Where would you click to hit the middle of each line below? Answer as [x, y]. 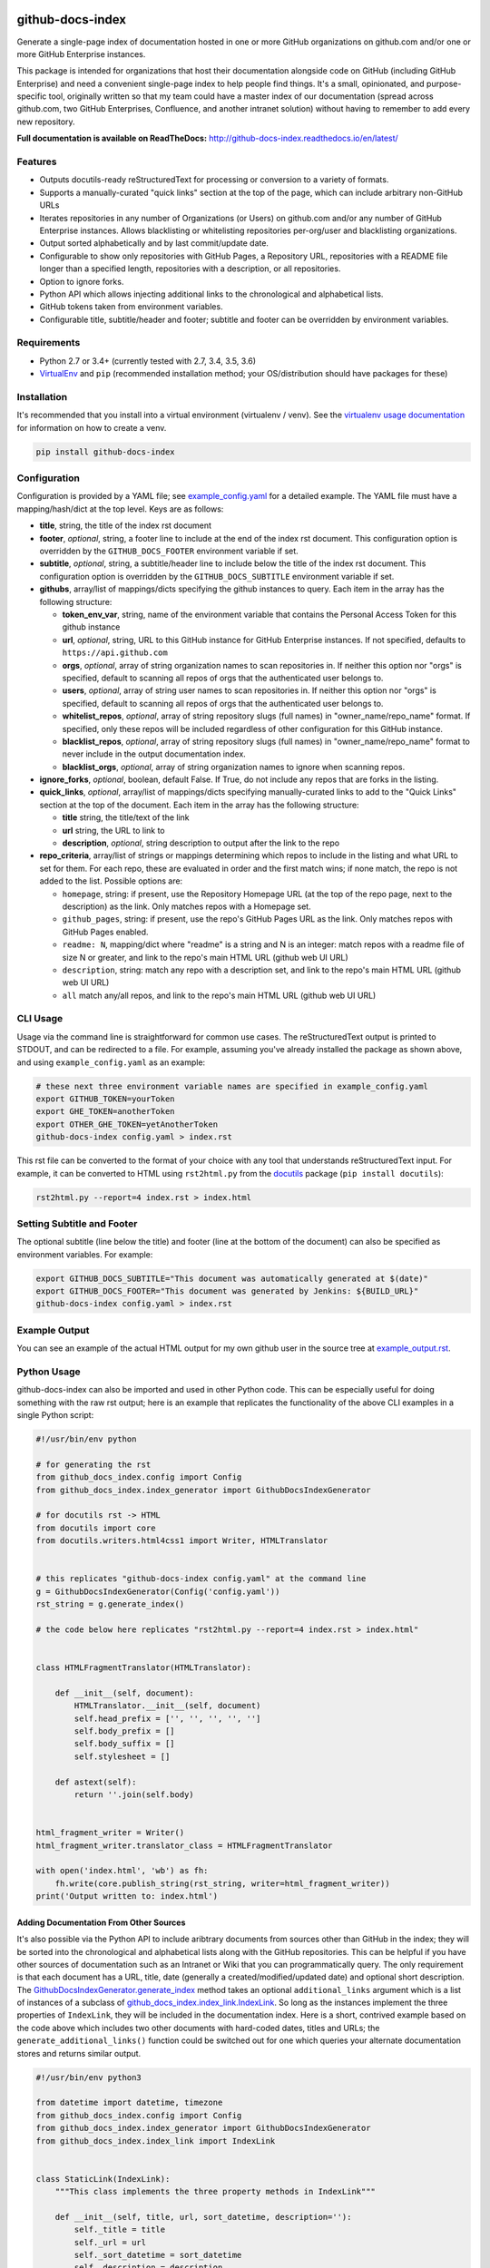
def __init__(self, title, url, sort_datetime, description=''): [203, 2217]
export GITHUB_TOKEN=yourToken [106, 1099]
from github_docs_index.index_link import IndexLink [156, 2141]
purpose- [444, 83]
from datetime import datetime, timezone [129, 2103]
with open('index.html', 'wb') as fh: [122, 1871]
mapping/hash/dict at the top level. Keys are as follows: [120, 509]
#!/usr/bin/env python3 [89, 2077]
